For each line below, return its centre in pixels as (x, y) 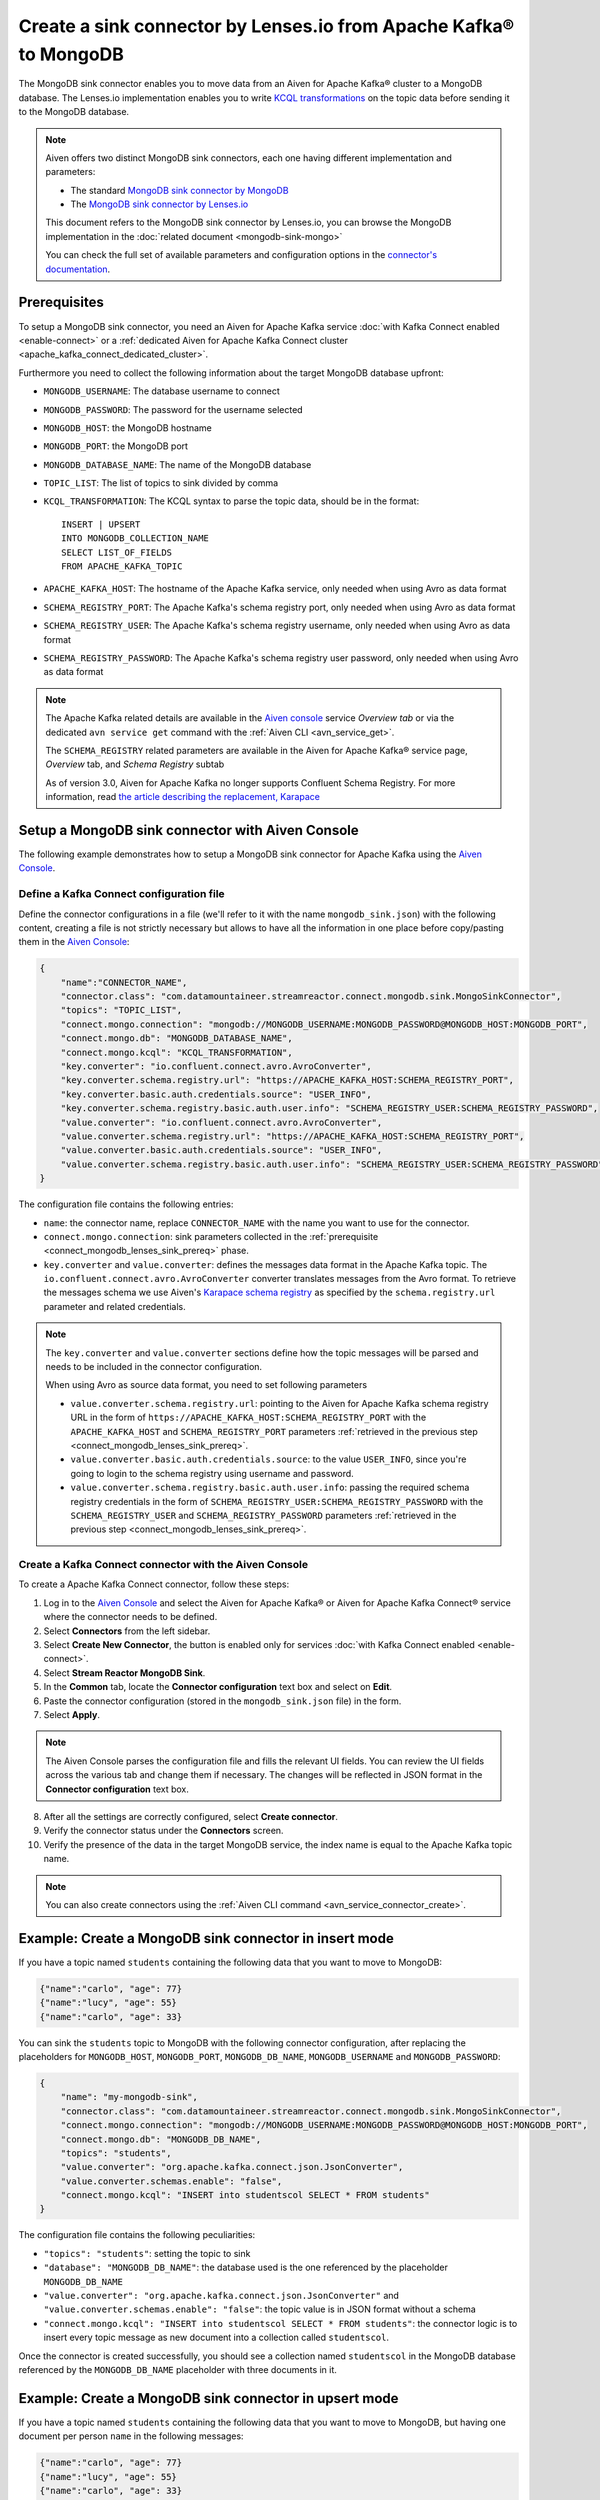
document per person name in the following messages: (131, 2436)
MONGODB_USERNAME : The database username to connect (161, 391)
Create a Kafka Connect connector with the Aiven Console (163, 1565)
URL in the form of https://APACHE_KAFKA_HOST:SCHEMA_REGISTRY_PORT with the (248, 1417)
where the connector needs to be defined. (130, 1617)
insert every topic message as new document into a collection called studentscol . (216, 2337)
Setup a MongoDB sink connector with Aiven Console (188, 830)
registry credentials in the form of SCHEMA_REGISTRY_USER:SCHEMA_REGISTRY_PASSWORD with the (277, 1501)
